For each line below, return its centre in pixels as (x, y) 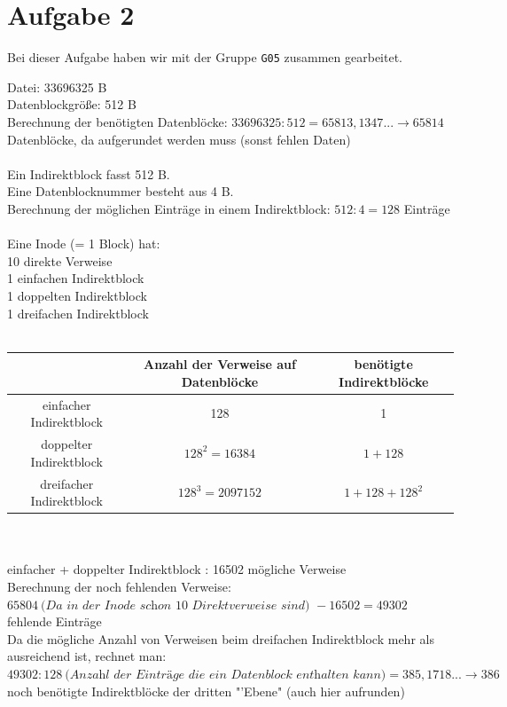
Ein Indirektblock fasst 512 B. (89, 173)
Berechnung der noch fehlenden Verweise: (119, 586)
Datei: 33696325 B (57, 86)
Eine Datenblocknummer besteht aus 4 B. (121, 191)
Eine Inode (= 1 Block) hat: (84, 244)
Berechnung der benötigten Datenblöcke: (117, 121)
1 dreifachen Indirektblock (78, 313)
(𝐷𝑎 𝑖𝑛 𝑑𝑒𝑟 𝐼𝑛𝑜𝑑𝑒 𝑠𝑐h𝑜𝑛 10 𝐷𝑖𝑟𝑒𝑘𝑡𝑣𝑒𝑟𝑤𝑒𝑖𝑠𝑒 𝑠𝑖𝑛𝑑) (175, 605)
